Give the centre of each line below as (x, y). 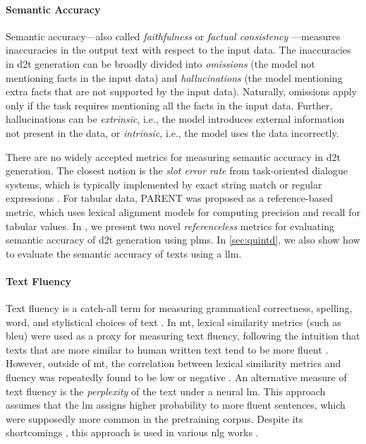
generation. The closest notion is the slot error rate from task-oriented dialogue (177, 170)
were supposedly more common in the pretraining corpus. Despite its (154, 418)
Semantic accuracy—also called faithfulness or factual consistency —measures (173, 36)
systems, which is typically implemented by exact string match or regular (164, 184)
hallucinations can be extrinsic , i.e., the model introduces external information (175, 119)
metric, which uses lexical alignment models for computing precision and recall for (183, 211)
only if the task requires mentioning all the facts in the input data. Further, (169, 105)
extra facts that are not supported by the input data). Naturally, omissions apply (181, 91)
